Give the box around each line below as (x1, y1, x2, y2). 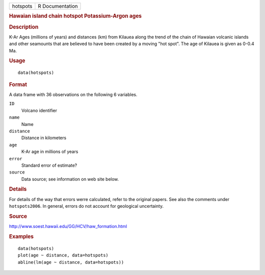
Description (9, 24, 39, 30)
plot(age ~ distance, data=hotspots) (18, 252, 109, 258)
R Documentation (37, 3, 78, 9)
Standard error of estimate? (21, 162, 77, 168)
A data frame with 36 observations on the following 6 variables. (9, 92, 137, 98)
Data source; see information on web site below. (21, 176, 119, 182)
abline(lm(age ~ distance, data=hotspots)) (18, 259, 124, 265)
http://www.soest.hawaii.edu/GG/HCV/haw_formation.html (9, 224, 127, 229)
